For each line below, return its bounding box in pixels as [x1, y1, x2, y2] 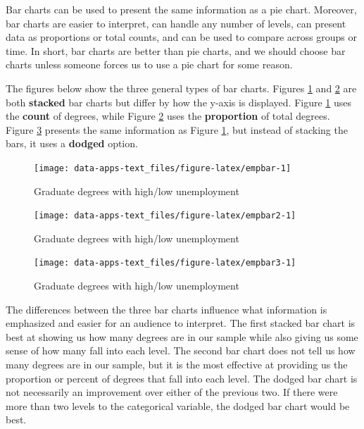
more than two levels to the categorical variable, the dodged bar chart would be [6, 398, 350, 413]
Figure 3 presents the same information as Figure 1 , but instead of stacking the [6, 122, 348, 137]
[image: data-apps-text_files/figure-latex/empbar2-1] [34, 211, 296, 221]
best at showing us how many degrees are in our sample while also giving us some [6, 329, 358, 344]
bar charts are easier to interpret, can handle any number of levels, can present [6, 15, 346, 30]
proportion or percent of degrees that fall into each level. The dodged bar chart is [6, 371, 358, 385]
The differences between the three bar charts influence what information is [6, 301, 327, 316]
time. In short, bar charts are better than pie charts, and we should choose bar [6, 43, 346, 58]
